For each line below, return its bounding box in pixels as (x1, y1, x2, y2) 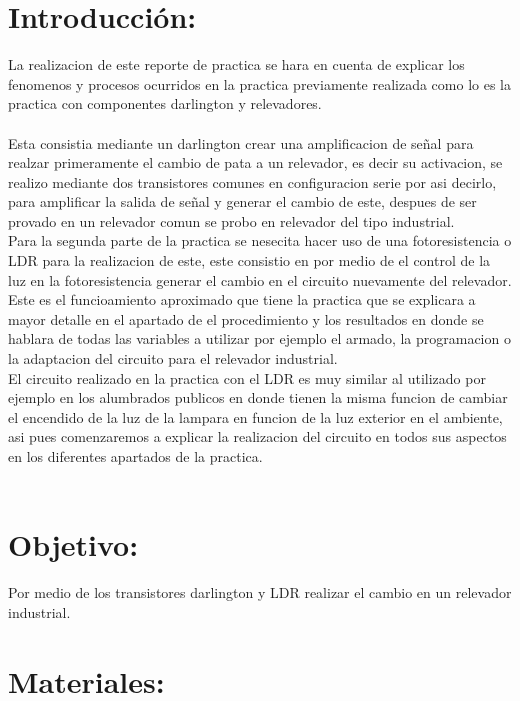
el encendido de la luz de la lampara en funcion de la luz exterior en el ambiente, (8, 406, 503, 427)
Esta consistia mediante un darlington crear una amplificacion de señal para (8, 132, 474, 153)
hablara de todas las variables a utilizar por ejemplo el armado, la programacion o (8, 328, 511, 349)
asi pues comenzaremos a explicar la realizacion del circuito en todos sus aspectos (8, 426, 507, 447)
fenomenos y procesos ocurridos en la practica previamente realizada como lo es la (8, 73, 512, 94)
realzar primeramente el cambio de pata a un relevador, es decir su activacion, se (8, 152, 503, 173)
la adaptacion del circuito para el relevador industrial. (8, 348, 338, 369)
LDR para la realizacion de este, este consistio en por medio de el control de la (8, 250, 491, 271)
